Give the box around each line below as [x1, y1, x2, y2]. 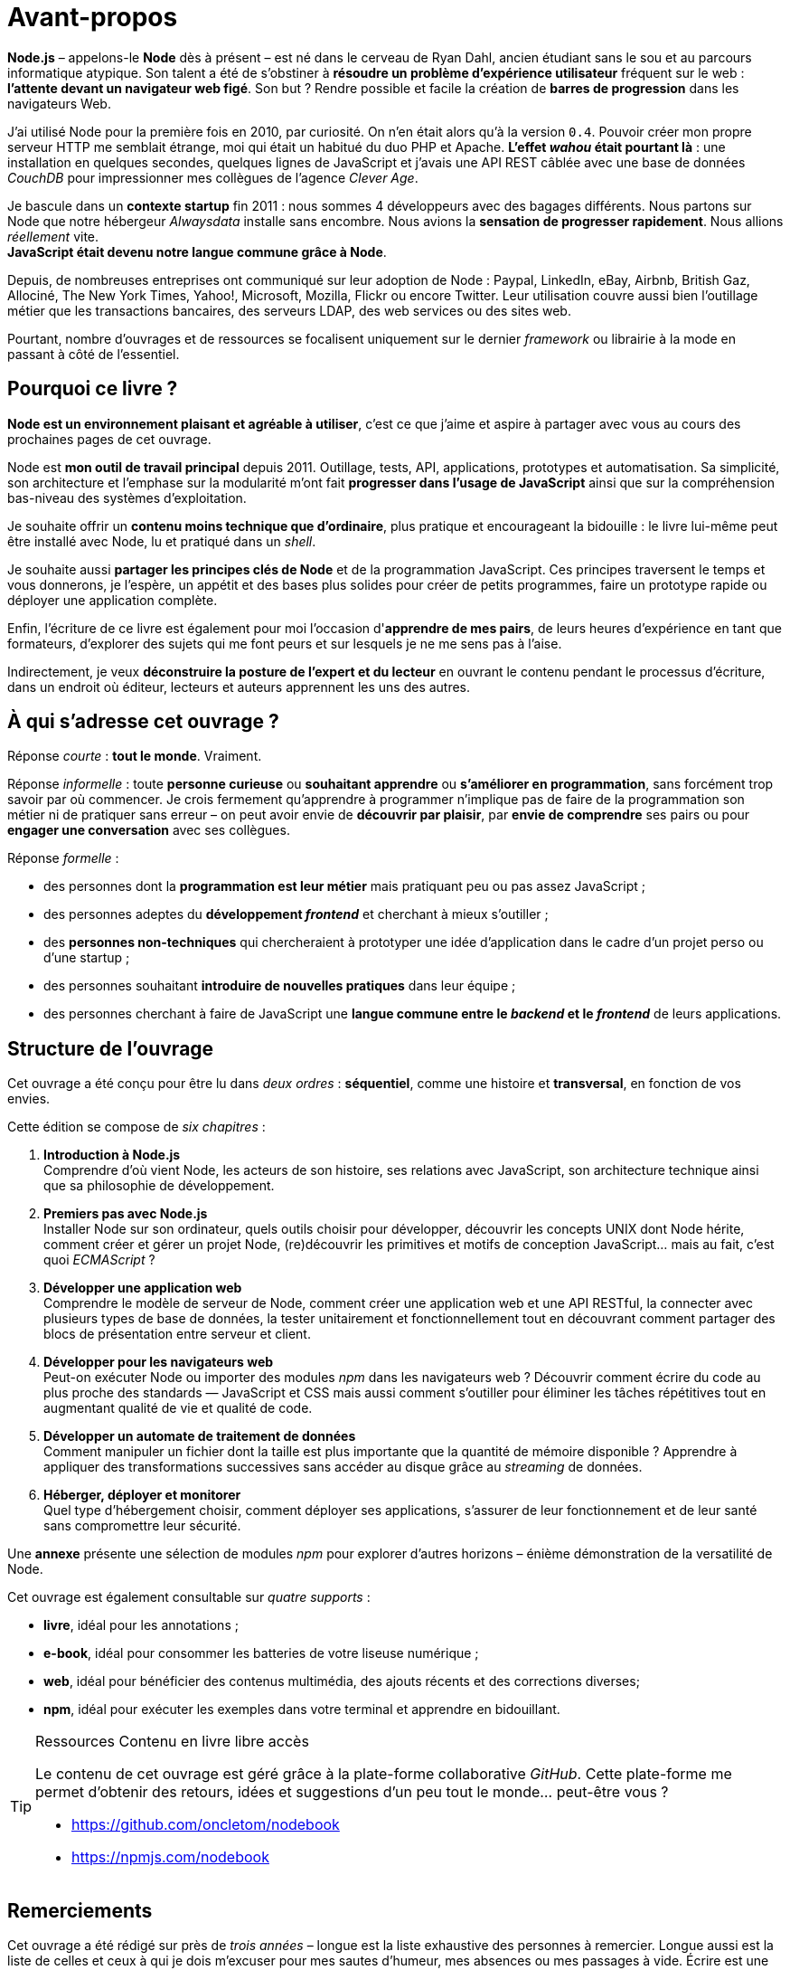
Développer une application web [43, 1280, 242, 1296]
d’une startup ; [43, 950, 130, 966]
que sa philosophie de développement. [43, 1178, 275, 1194]
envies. [7, 1091, 51, 1107]
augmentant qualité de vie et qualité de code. [43, 1400, 313, 1416]
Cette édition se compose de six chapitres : [7, 1119, 266, 1135]
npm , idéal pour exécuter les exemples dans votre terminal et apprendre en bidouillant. [43, 1701, 560, 1718]
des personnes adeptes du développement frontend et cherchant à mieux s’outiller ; [43, 906, 549, 923]
